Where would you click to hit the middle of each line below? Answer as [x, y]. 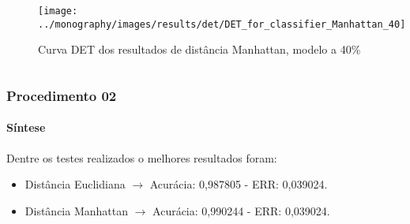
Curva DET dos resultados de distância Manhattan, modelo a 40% [199, 49]
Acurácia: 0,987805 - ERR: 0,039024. [239, 184]
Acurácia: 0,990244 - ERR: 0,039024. [241, 210]
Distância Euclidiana [75, 184]
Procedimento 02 [62, 95]
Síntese [26, 127]
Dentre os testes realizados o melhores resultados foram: [142, 157]
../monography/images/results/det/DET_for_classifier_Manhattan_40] [222, 24]
